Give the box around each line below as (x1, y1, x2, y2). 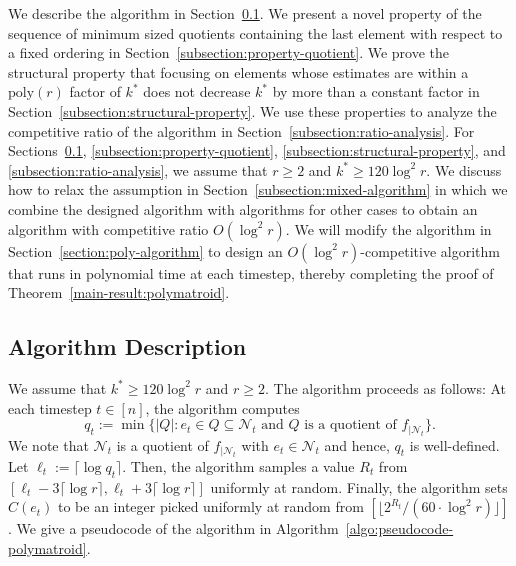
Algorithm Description (8, 331, 247, 362)
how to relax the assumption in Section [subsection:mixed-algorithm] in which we (8, 179, 508, 200)
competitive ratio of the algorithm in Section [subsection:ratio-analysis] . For (8, 120, 475, 141)
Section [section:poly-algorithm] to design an (8, 240, 283, 261)
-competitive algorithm (360, 240, 500, 261)
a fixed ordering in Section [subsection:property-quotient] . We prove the (8, 42, 450, 63)
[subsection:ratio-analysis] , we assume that (8, 159, 268, 180)
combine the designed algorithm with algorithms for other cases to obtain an (8, 198, 478, 219)
